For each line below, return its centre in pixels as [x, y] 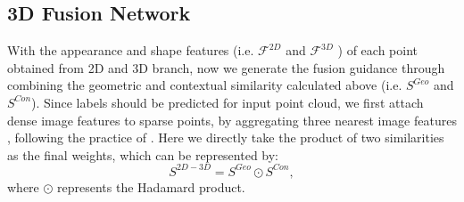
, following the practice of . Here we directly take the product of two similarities [226, 137]
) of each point [377, 50]
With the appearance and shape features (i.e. [131, 50]
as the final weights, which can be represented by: [143, 154]
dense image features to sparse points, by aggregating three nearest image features [232, 120]
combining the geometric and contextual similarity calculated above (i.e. [205, 85]
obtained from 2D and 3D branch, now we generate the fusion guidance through [226, 67]
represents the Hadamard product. [151, 186]
